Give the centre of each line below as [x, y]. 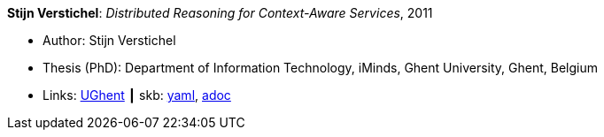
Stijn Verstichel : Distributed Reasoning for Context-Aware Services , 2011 [220, 13]
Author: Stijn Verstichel [109, 40]
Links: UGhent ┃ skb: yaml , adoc [137, 95]
